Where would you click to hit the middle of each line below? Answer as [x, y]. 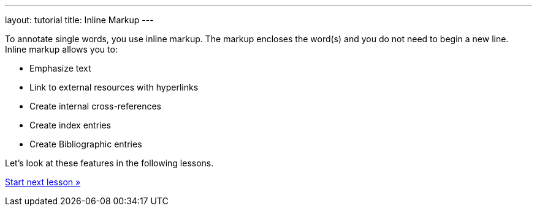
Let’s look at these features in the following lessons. [109, 163]
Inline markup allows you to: [61, 49]
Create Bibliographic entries [86, 144]
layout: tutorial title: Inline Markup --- [79, 20]
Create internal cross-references [95, 106]
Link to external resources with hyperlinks [114, 87]
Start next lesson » [43, 182]
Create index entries [70, 125]
